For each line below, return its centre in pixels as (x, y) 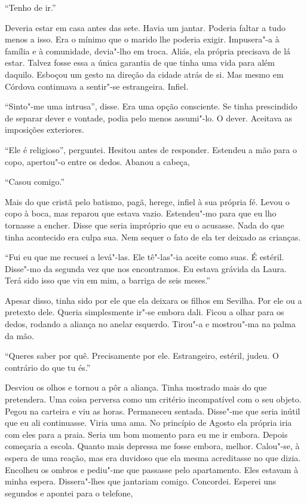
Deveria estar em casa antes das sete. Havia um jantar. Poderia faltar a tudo (145, 27)
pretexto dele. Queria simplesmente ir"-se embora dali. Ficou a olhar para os (145, 312)
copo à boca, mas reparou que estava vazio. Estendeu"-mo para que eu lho (141, 213)
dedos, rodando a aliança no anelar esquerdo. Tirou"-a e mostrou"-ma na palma (150, 324)
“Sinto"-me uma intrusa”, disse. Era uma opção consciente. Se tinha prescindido (151, 106)
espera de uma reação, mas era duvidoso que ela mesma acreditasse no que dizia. (153, 458)
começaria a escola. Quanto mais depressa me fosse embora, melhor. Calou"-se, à (152, 446)
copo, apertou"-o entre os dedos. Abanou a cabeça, (97, 161)
